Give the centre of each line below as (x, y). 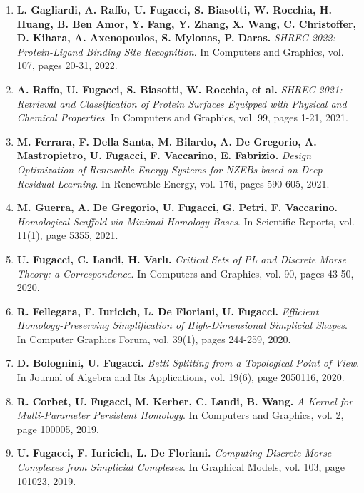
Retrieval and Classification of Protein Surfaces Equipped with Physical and (182, 103)
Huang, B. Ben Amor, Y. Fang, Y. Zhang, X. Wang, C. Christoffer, (186, 23)
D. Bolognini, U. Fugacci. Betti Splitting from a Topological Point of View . (188, 363)
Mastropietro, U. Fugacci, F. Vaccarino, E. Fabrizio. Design (164, 155)
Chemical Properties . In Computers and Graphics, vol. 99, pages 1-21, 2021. (182, 117)
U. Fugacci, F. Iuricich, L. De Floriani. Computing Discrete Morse (174, 453)
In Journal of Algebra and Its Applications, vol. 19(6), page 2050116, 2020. (181, 377)
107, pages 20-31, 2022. (67, 65)
